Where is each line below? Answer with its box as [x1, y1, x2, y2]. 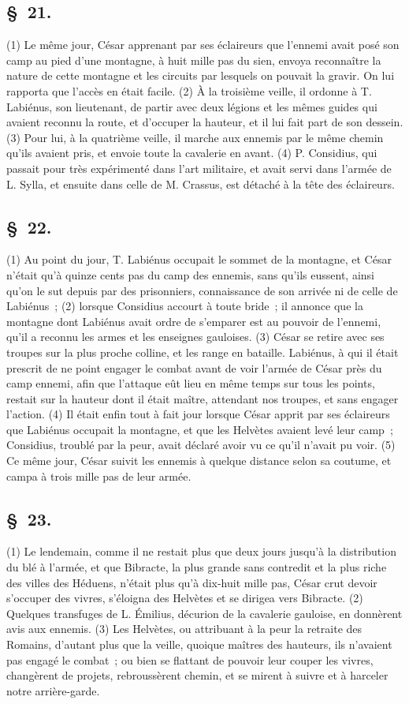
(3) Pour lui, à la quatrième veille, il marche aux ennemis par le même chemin [6, 129, 384, 145]
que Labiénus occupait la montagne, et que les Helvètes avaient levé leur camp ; [6, 421, 393, 437]
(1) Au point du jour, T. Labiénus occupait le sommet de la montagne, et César [6, 251, 392, 268]
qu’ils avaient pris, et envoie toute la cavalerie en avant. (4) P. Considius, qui [6, 144, 377, 161]
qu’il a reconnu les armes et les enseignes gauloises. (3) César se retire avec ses [6, 328, 385, 345]
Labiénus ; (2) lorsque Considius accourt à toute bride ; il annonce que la [6, 298, 363, 314]
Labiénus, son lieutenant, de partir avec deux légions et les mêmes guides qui [6, 98, 377, 114]
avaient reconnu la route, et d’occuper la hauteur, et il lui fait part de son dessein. [6, 114, 403, 130]
